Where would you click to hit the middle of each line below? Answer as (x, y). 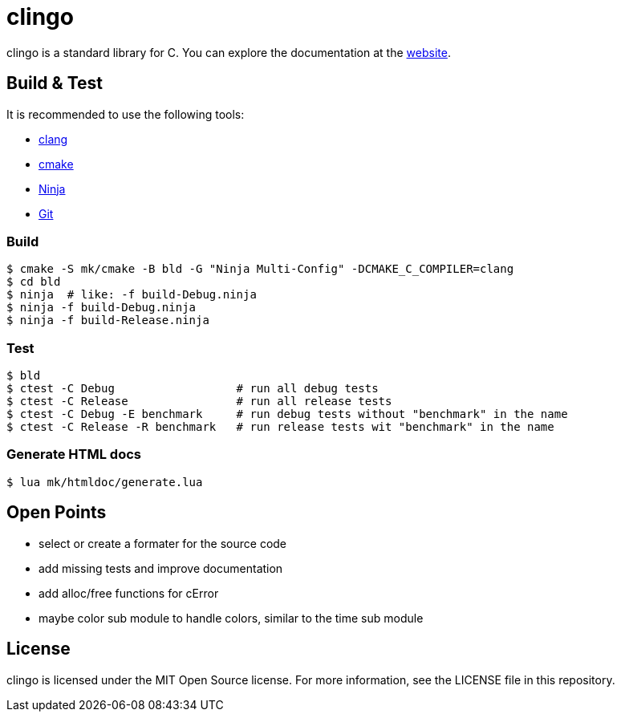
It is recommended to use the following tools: (126, 114)
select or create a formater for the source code (163, 543)
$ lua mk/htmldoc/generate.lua (105, 482)
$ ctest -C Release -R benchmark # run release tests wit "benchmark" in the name (280, 427)
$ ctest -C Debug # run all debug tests (193, 389)
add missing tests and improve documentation (161, 568)
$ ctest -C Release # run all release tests (199, 402)
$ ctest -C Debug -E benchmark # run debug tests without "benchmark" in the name (287, 414)
